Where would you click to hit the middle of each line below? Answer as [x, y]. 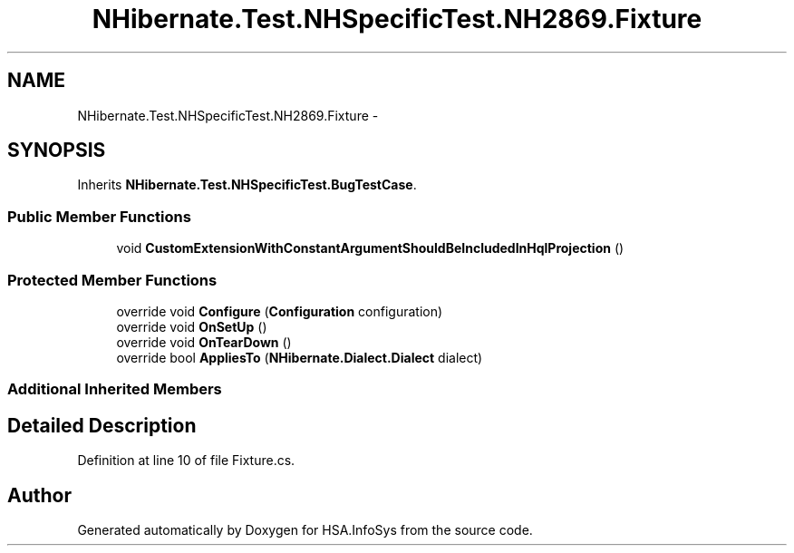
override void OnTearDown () [204, 342]
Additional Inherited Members [115, 389]
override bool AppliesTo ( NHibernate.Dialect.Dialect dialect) [300, 357]
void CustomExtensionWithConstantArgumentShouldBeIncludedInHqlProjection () [370, 248]
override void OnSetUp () [192, 326]
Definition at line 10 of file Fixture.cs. [186, 461]
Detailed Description [102, 425]
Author [39, 495]
